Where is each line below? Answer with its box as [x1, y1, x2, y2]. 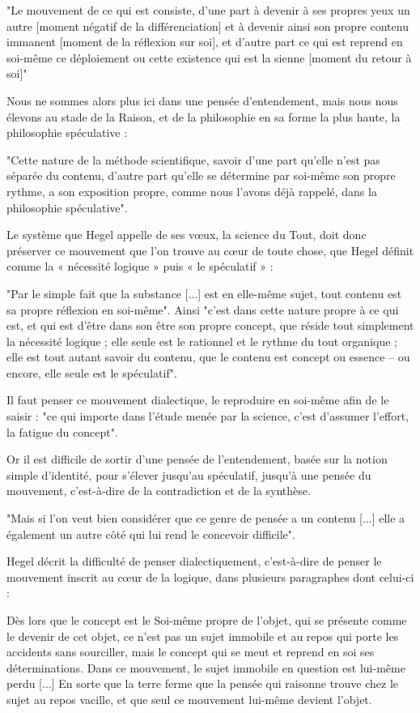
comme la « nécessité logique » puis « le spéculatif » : [6, 258, 274, 275]
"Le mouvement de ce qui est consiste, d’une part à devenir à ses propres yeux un [6, 2, 410, 18]
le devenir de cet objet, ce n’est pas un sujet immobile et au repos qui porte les [6, 627, 399, 644]
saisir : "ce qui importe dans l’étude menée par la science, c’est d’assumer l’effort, [6, 408, 409, 425]
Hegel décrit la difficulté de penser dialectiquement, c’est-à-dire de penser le [6, 553, 382, 570]
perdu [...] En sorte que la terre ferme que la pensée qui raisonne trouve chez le [6, 675, 399, 692]
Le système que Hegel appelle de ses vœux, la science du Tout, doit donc [6, 226, 367, 243]
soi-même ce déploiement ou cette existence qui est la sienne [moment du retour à [6, 49, 412, 66]
